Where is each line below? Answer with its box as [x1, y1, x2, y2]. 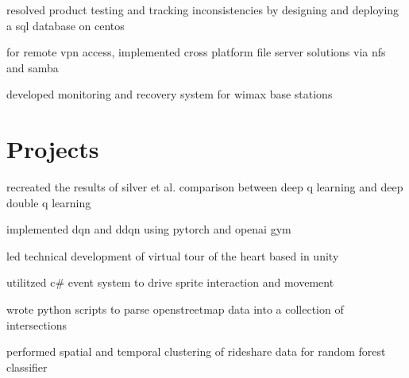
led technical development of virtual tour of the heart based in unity [6, 247, 339, 264]
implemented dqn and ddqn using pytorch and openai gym [6, 221, 291, 237]
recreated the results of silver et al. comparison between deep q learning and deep [6, 179, 403, 195]
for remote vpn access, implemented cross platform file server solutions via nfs [6, 44, 386, 60]
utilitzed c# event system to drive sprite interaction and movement [6, 274, 334, 291]
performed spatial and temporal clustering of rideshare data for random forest [6, 343, 386, 360]
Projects [6, 133, 99, 165]
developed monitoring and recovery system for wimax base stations [6, 86, 333, 102]
